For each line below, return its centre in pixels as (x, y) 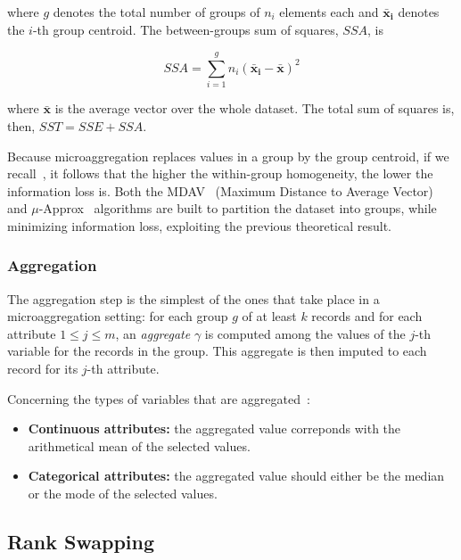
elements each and (329, 12)
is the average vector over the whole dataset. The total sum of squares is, (255, 108)
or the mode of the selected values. (123, 494)
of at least (269, 316)
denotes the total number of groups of (156, 12)
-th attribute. (123, 369)
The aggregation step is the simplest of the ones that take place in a (193, 298)
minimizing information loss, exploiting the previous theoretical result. (200, 225)
